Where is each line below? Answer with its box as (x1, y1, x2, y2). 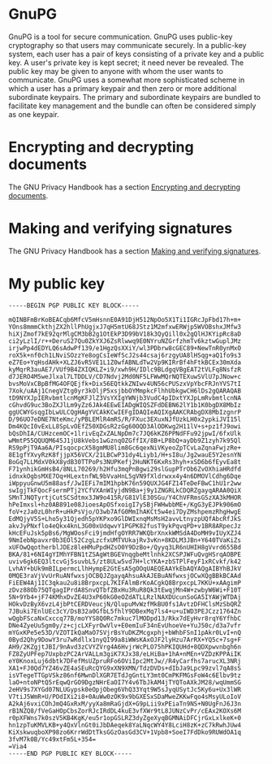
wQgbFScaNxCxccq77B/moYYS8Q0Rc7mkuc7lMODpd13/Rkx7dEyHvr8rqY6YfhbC (8, 614, 242, 623)
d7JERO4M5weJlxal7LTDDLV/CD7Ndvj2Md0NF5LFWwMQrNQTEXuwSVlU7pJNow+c (8, 372, 242, 380)
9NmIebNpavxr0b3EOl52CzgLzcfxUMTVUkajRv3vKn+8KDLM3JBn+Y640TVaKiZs (8, 536, 242, 545)
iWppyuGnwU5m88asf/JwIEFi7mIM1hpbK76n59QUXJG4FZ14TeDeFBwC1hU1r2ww (8, 479, 242, 488)
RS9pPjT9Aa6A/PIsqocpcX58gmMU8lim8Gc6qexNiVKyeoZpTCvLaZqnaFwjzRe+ (8, 444, 242, 452)
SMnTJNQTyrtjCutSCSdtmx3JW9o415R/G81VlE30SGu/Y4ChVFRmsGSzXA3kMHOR (8, 493, 242, 501)
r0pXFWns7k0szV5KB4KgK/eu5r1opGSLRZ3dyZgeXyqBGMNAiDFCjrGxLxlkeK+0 (8, 714, 242, 722)
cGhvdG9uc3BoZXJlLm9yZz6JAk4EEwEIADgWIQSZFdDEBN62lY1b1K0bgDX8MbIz (8, 401, 242, 409)
